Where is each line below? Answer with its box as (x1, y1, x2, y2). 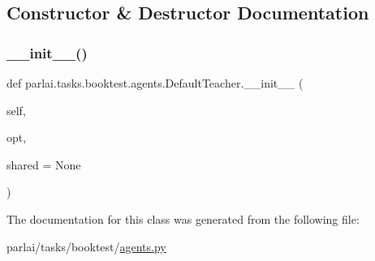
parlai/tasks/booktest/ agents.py (6, 237, 166, 255)
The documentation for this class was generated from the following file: (6, 210, 360, 227)
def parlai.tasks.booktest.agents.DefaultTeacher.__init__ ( (6, 75, 304, 91)
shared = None (6, 156, 81, 173)
